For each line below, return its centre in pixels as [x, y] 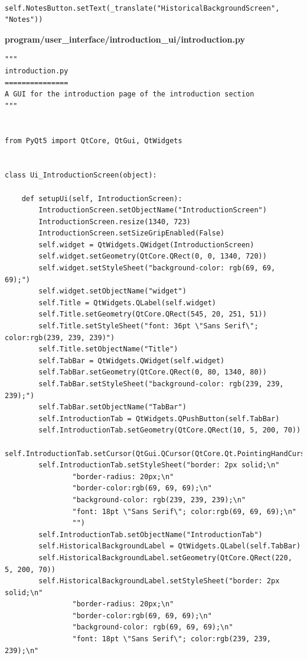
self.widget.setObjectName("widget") [112, 291]
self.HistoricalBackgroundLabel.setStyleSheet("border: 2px [159, 581]
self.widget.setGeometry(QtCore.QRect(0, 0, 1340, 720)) [153, 256]
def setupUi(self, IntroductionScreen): [102, 198]
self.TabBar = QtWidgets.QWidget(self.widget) [132, 361]
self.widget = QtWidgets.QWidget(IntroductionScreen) [146, 245]
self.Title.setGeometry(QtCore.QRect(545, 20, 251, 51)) [153, 314]
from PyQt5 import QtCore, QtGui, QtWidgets [94, 140]
